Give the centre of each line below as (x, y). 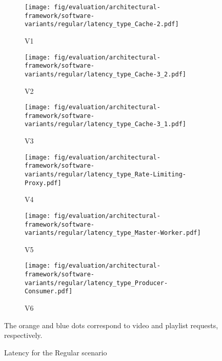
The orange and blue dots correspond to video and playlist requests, (111, 325)
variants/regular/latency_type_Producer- (96, 283)
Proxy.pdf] (43, 183)
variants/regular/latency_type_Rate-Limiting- (105, 174)
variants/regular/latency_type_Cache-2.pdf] (102, 24)
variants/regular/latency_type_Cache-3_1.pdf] (105, 124)
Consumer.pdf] (49, 292)
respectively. (23, 335)
